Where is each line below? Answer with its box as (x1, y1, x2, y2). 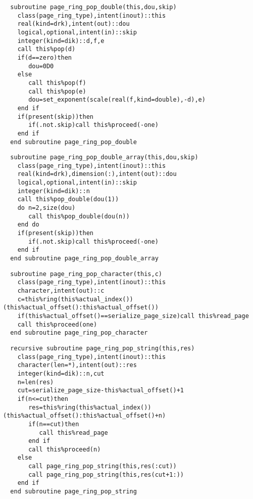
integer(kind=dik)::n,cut (17, 370, 105, 377)
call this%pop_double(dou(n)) (28, 212, 130, 220)
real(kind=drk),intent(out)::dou (17, 20, 130, 28)
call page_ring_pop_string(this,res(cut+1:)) (28, 471, 184, 478)
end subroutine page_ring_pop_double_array (10, 255, 159, 262)
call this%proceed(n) (28, 445, 101, 453)
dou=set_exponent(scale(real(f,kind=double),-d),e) (28, 96, 206, 104)
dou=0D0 (28, 62, 54, 70)
